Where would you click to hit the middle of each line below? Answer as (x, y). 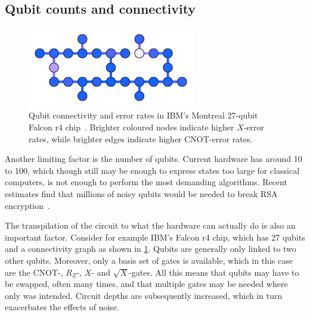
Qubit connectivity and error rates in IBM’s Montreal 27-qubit (143, 115)
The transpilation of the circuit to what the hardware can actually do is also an (150, 225)
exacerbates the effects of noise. (62, 307)
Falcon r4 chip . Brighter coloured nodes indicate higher (131, 127)
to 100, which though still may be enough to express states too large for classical (152, 170)
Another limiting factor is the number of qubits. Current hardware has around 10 (154, 159)
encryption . (27, 205)
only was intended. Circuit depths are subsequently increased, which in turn (144, 295)
